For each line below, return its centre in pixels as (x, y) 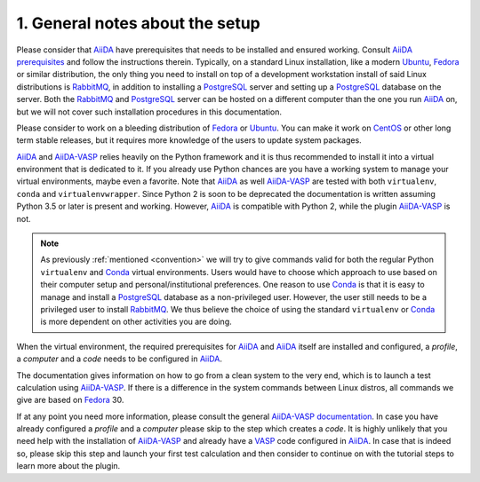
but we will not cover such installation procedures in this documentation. (149, 112)
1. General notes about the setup (139, 23)
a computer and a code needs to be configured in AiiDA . (119, 359)
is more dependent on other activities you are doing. (136, 322)
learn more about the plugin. (68, 466)
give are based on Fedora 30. (70, 400)
